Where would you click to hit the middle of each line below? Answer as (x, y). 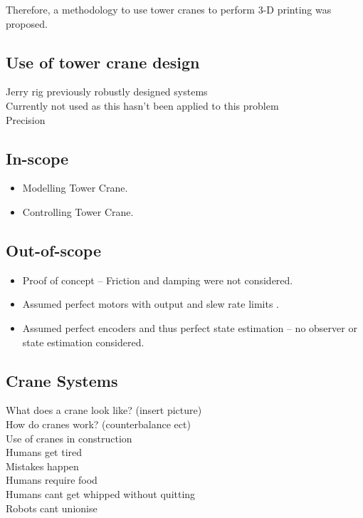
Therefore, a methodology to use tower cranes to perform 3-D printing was (169, 9)
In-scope (37, 158)
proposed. (27, 23)
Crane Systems (62, 380)
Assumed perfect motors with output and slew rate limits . (151, 304)
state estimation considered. (83, 342)
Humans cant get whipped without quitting (101, 493)
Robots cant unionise (52, 508)
